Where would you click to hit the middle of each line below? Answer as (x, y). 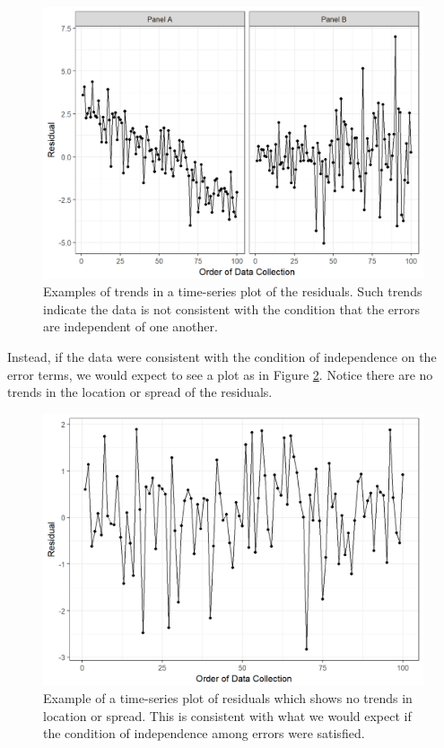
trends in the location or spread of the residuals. (140, 392)
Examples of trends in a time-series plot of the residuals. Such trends (233, 291)
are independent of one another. (131, 326)
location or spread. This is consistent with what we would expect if (227, 715)
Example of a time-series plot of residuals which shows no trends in (228, 698)
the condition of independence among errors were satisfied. (204, 733)
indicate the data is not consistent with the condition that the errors (232, 308)
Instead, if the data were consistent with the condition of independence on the (222, 357)
